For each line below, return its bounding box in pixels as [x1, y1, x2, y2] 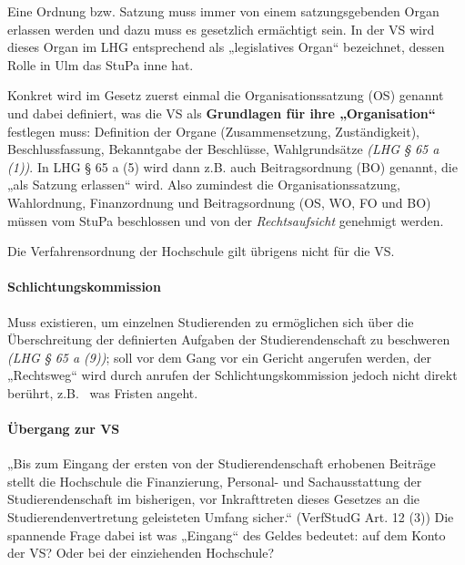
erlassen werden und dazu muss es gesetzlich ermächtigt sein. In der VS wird [7, 19, 435, 38]
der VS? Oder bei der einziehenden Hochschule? [7, 543, 275, 562]
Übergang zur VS [7, 419, 120, 438]
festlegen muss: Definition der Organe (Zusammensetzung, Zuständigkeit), [7, 121, 420, 140]
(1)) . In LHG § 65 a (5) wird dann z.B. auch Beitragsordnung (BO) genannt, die [7, 157, 458, 176]
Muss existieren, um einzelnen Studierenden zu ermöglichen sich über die [7, 312, 414, 331]
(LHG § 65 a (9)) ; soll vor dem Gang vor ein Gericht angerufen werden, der [7, 347, 431, 366]
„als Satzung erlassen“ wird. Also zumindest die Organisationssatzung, [7, 175, 401, 194]
